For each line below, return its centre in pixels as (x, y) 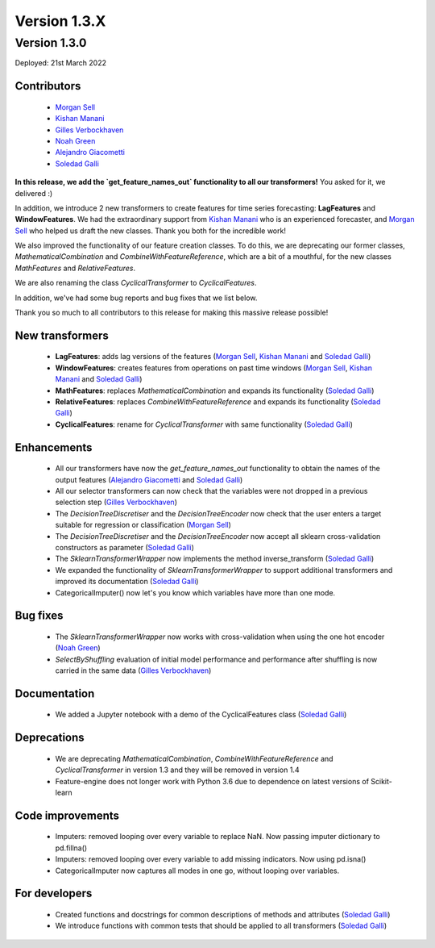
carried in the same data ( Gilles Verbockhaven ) (133, 670)
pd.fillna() (71, 848)
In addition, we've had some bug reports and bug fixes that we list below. (136, 298)
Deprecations (50, 738)
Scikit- (381, 781)
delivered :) (34, 193)
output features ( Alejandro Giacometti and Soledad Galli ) (149, 479)
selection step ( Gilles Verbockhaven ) (116, 502)
